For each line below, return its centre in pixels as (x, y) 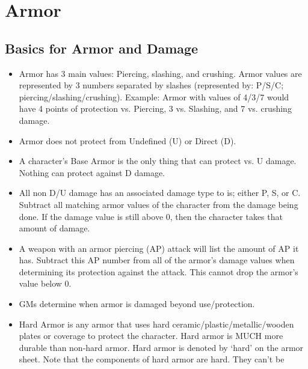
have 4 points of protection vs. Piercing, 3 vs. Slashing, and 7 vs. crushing (155, 108)
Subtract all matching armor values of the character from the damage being (159, 204)
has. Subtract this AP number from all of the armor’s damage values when (157, 260)
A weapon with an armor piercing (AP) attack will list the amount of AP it (159, 248)
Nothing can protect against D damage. (92, 172)
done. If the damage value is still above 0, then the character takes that (151, 216)
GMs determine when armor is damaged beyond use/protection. (137, 304)
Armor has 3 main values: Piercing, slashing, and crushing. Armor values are (160, 73)
